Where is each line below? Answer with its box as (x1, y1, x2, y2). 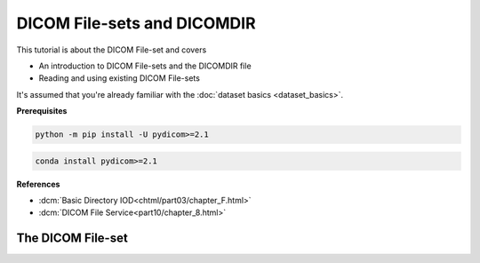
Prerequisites (16, 106, 68, 116)
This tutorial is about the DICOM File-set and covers (16, 44, 207, 55)
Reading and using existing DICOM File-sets (38, 73, 200, 84)
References (16, 179, 60, 189)
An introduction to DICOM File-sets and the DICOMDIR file (38, 60, 252, 71)
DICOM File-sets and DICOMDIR (16, 13, 257, 33)
